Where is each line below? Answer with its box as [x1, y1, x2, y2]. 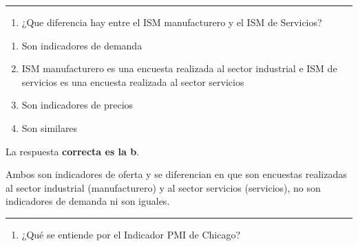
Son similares [21, 120, 78, 135]
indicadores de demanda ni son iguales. [6, 194, 170, 208]
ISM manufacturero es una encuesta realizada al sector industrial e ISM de [21, 61, 337, 76]
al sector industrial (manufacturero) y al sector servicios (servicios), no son [6, 180, 321, 194]
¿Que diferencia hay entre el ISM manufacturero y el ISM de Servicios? [21, 15, 322, 29]
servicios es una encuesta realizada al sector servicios [21, 74, 244, 89]
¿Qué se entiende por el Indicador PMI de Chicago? [21, 227, 241, 241]
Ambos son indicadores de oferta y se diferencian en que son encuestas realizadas [6, 167, 347, 181]
